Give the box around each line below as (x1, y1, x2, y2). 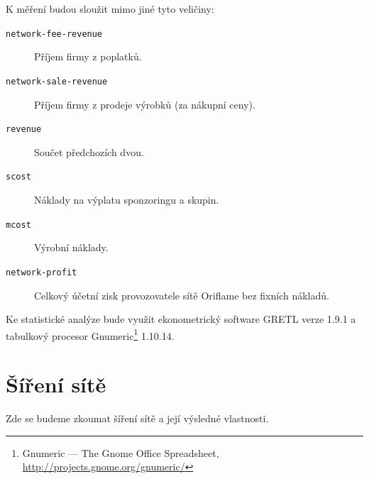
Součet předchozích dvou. (34, 144, 144, 159)
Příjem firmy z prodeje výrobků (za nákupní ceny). (34, 97, 255, 111)
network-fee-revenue (6, 28, 103, 39)
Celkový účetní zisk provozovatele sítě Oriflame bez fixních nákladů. (34, 287, 329, 302)
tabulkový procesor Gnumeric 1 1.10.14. (6, 326, 175, 343)
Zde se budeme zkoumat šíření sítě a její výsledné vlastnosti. (6, 411, 269, 426)
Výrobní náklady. (34, 240, 109, 255)
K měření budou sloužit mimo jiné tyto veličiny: (6, 1, 214, 16)
